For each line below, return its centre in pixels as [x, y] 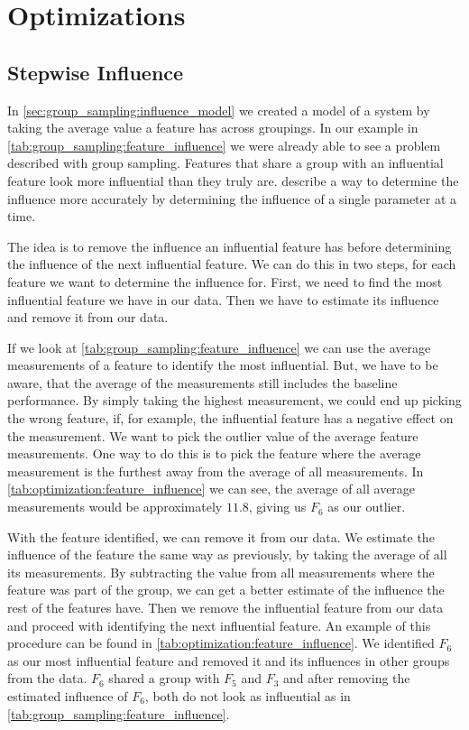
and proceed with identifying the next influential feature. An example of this [219, 625]
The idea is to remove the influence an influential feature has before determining [230, 246]
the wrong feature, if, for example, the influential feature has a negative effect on [230, 418]
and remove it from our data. [88, 317]
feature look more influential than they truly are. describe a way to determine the [233, 180]
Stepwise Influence [96, 72]
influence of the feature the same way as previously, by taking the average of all [227, 554]
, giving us [277, 507]
